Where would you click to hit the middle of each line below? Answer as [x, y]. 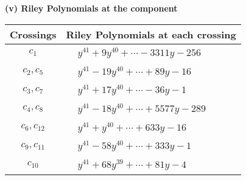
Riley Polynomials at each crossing [151, 34]
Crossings [33, 34]
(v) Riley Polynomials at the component [91, 8]
